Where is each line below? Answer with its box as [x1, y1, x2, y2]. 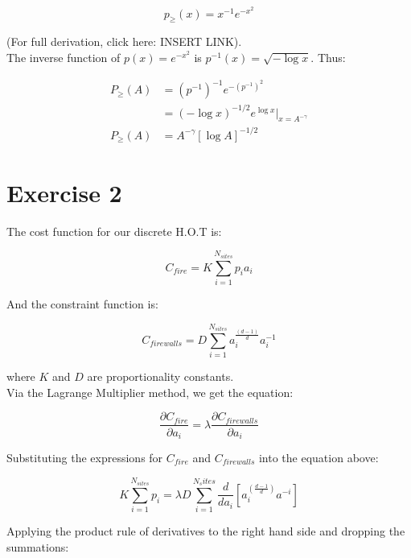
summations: [6, 538, 69, 555]
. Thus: [310, 49, 346, 66]
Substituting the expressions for [6, 449, 163, 465]
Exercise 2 [6, 176, 122, 209]
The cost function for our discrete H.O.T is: [6, 222, 222, 239]
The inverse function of [6, 49, 121, 66]
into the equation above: [258, 449, 379, 465]
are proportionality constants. [87, 368, 234, 385]
